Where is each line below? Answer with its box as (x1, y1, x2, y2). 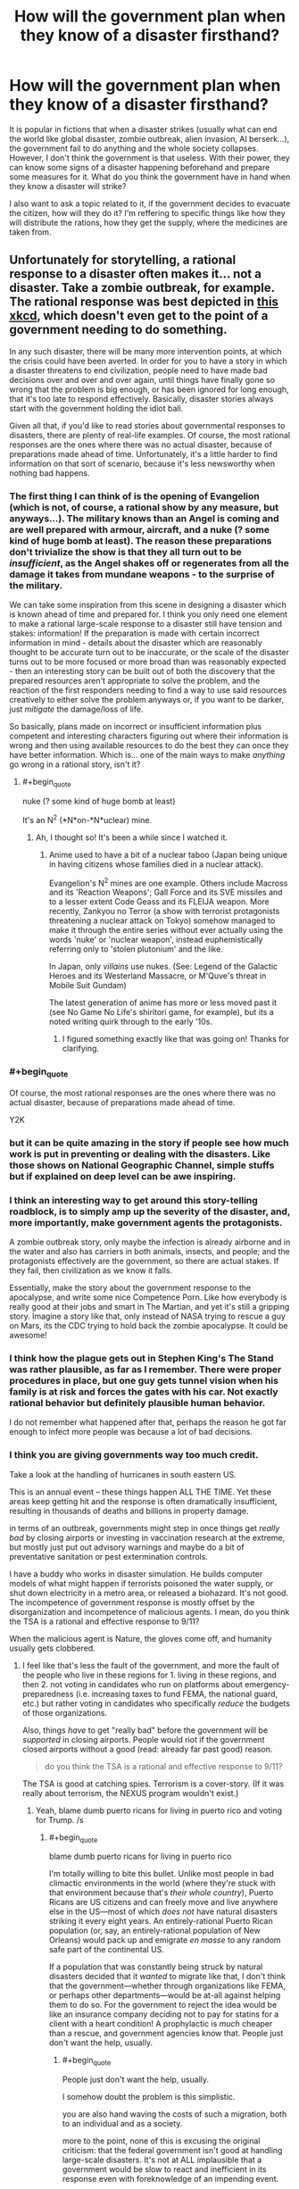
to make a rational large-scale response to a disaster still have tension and (9, 619, 283, 629)
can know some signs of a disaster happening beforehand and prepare (9, 162, 270, 172)
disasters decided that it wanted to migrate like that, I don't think (48, 1971, 286, 1982)
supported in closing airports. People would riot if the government (21, 1734, 265, 1744)
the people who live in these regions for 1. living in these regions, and (21, 1669, 277, 1680)
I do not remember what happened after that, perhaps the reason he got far (9, 1417, 287, 1427)
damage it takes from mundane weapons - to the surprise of (9, 568, 275, 580)
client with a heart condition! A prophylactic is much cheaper (48, 2018, 273, 2029)
